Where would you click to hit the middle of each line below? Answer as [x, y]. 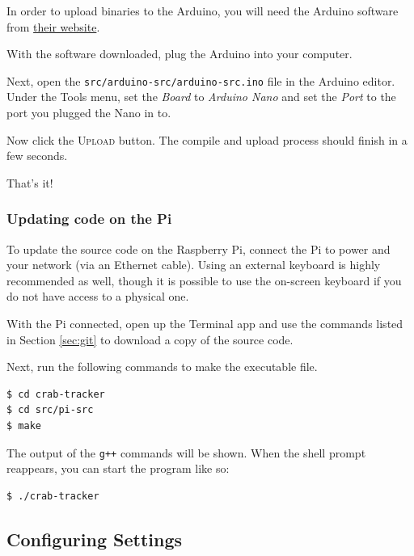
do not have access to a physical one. [98, 296]
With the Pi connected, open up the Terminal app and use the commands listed [205, 323]
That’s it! [30, 182]
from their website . [53, 26]
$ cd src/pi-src [50, 410]
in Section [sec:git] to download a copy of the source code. [150, 339]
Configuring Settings [95, 539]
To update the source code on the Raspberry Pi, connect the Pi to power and [199, 249]
